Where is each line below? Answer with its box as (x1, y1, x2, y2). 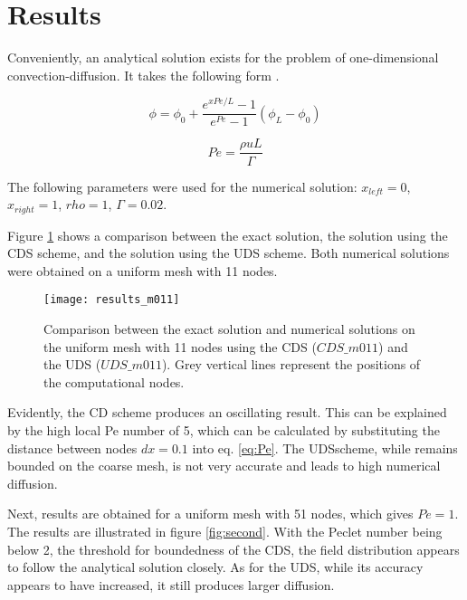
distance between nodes (7, 438, 138, 457)
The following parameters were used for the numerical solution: (7, 176, 357, 195)
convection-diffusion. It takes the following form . (7, 65, 280, 84)
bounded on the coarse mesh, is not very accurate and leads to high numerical (7, 456, 441, 475)
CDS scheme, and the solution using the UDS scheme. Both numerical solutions (7, 243, 450, 262)
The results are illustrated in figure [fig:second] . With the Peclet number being (7, 521, 443, 540)
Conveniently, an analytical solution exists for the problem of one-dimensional (7, 48, 439, 67)
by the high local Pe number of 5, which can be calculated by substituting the (7, 420, 440, 439)
